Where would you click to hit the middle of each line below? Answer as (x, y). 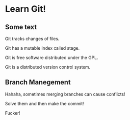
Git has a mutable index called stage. (42, 48)
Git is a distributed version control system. (48, 67)
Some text (21, 27)
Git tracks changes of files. (32, 39)
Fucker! (13, 113)
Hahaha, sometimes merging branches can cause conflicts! (65, 94)
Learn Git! (26, 9)
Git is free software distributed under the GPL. (52, 58)
